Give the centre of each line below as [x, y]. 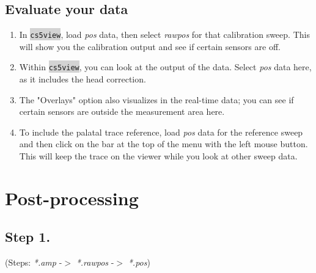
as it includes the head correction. [83, 79]
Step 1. [28, 237]
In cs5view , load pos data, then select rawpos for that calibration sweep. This [164, 35]
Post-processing [72, 198]
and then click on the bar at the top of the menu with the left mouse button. [164, 144]
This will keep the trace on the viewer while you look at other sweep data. [158, 156]
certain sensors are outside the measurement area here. [122, 111]
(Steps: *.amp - [34, 262]
